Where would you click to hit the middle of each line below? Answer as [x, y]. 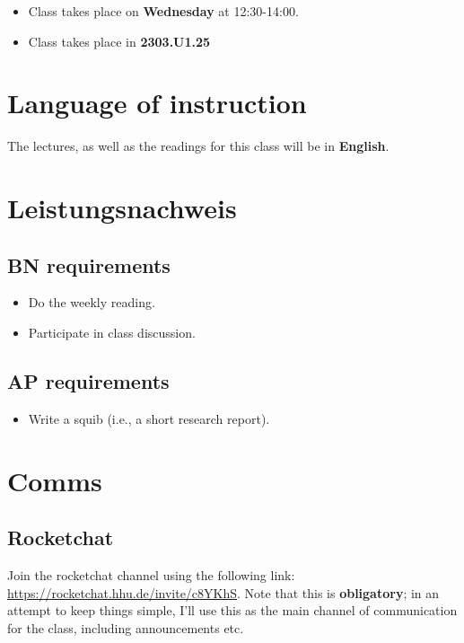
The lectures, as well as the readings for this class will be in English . [198, 146]
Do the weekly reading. [92, 302]
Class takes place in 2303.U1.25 [119, 41]
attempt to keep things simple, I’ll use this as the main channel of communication [232, 610]
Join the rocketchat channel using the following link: [151, 575]
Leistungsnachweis [122, 208]
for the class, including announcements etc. [126, 627]
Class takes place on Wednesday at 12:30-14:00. [163, 11]
